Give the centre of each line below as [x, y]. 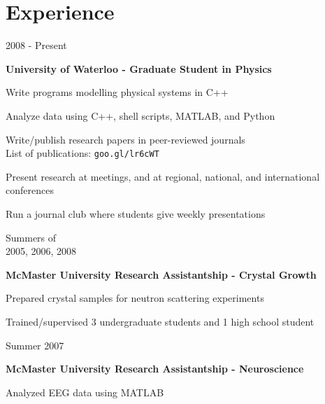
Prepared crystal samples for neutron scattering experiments [135, 298]
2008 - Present [36, 45]
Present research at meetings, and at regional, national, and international [163, 176]
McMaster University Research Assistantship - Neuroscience [155, 369]
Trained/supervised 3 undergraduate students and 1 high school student [160, 321]
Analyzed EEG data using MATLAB [85, 392]
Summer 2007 [35, 345]
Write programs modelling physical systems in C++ [117, 92]
